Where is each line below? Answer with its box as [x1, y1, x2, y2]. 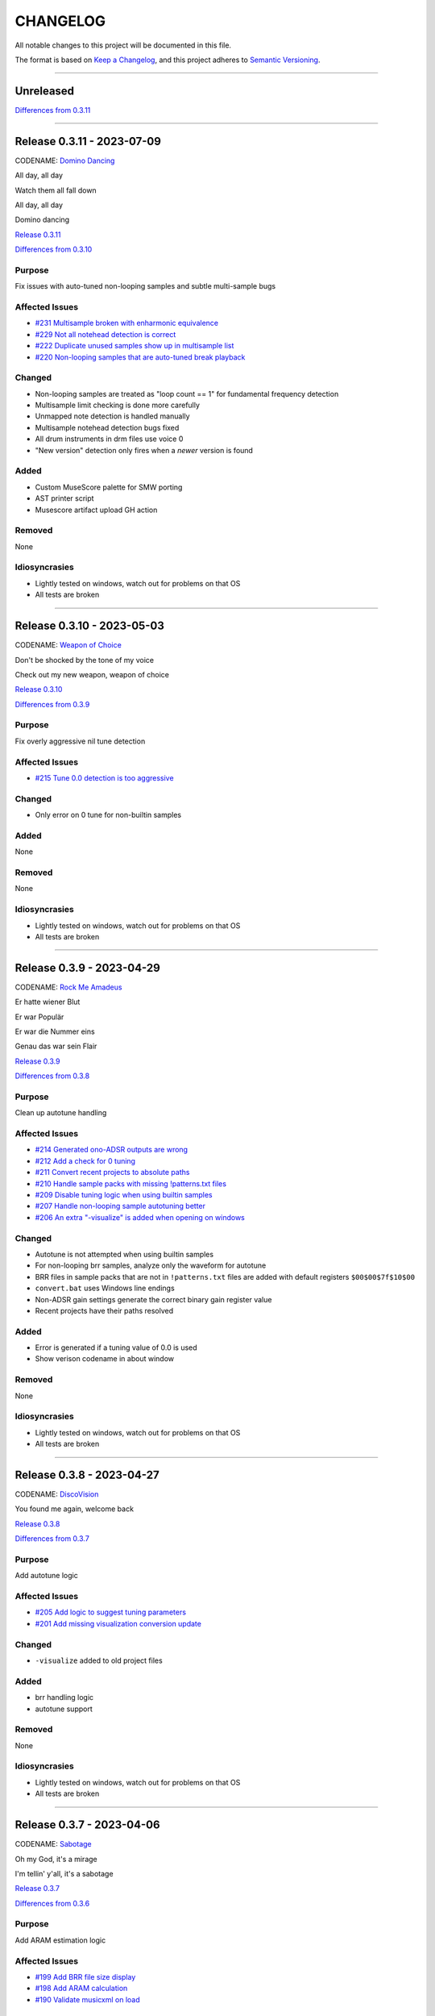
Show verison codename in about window [35, 1354, 175, 1364]
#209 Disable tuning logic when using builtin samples [35, 1190, 213, 1200]
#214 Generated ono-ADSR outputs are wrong [35, 1145, 188, 1155]
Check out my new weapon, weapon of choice [14, 669, 169, 679]
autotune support [35, 1704, 93, 1714]
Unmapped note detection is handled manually [35, 411, 190, 421]
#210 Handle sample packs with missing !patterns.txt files [35, 1178, 227, 1189]
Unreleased [14, 84, 75, 98]
